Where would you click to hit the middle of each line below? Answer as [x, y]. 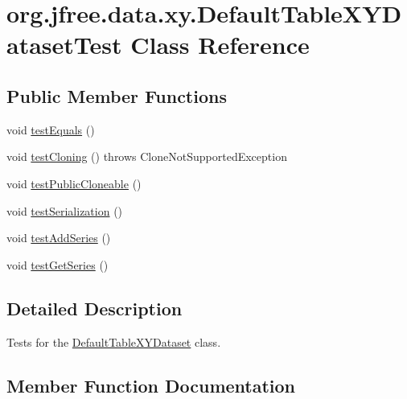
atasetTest [64, 45]
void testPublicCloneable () [74, 183]
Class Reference [220, 45]
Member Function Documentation [151, 385]
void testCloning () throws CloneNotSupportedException [147, 156]
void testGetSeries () [58, 264]
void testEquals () [51, 129]
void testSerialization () [65, 210]
